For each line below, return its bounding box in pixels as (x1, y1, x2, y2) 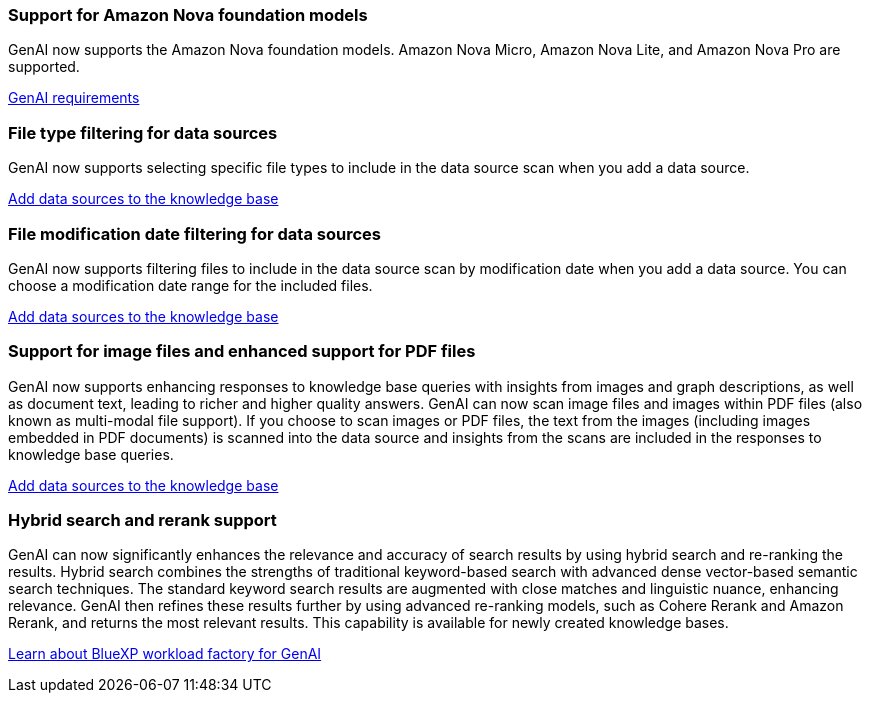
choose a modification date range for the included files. (8, 276, 373, 294)
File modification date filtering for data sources (8, 223, 381, 244)
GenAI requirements (8, 89, 140, 107)
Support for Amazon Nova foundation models (8, 5, 368, 25)
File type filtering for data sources (8, 122, 278, 143)
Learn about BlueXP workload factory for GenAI (8, 645, 322, 663)
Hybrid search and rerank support (8, 510, 277, 530)
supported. (8, 58, 80, 76)
